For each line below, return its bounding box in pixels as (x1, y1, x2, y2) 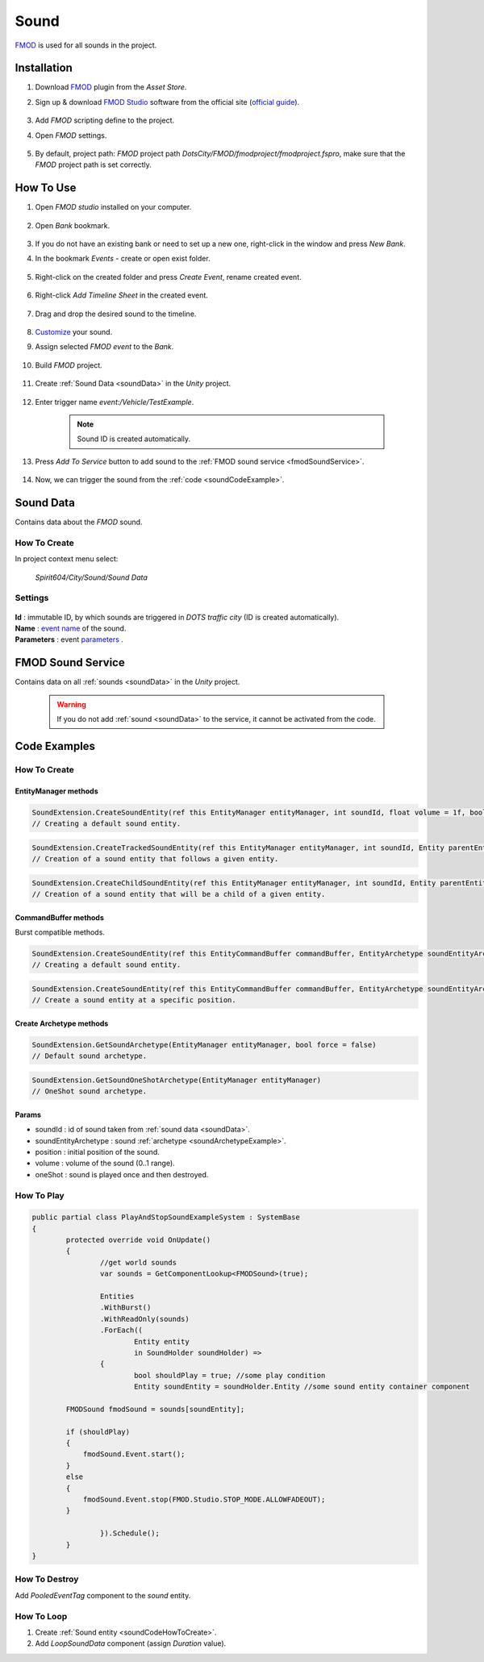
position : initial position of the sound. (35, 1147, 161, 1156)
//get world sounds (99, 1258, 177, 1267)
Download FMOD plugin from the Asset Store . (35, 82, 187, 92)
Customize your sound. (35, 327, 113, 337)
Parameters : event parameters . (15, 635, 124, 644)
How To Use (15, 181, 77, 195)
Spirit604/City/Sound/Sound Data (35, 573, 148, 582)
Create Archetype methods (15, 1018, 109, 1028)
